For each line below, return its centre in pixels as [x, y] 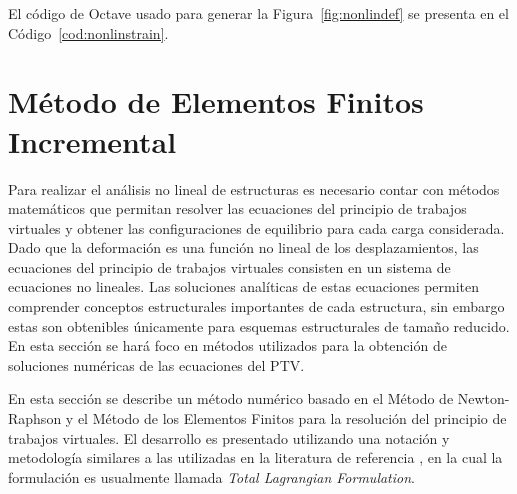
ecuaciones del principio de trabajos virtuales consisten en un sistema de [229, 266]
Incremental [92, 140]
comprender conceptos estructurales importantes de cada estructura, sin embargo [256, 306]
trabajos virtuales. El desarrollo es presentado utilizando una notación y [229, 437]
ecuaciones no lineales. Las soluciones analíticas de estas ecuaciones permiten [244, 286]
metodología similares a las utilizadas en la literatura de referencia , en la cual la [255, 457]
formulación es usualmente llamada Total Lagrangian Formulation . [211, 476]
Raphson [35, 418]
